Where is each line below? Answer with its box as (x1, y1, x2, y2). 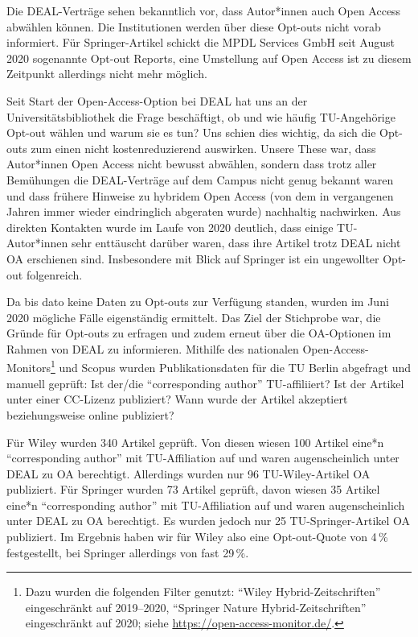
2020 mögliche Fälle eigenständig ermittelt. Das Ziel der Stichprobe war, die (6, 308, 381, 325)
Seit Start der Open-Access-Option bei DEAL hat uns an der (6, 92, 308, 109)
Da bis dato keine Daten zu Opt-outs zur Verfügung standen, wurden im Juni (6, 293, 389, 310)
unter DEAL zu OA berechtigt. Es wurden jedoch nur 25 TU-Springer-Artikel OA (6, 512, 411, 529)
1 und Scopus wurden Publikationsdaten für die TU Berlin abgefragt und (50, 357, 411, 376)
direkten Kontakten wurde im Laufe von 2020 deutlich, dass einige (6, 218, 334, 235)
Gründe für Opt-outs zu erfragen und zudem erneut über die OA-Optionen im (6, 325, 391, 341)
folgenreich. (26, 266, 83, 283)
